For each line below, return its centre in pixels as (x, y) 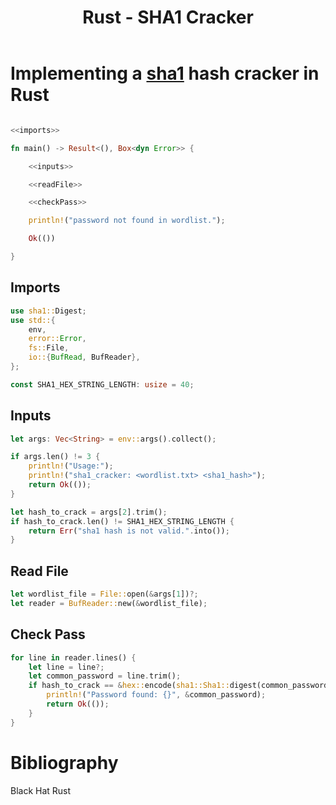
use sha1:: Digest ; (48, 311)
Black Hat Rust (41, 790)
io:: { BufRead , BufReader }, (84, 357)
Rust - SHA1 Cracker (168, 17)
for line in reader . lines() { (73, 657)
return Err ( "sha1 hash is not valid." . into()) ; (129, 531)
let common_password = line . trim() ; (105, 676)
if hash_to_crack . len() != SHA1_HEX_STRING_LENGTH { (122, 521)
